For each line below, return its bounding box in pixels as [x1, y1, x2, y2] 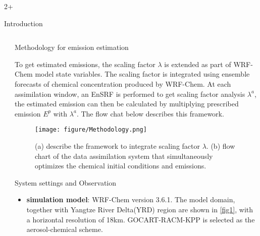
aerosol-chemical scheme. [26, 224, 103, 234]
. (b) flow [206, 141, 235, 151]
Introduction [4, 18, 43, 28]
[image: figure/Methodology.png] [35, 126, 147, 134]
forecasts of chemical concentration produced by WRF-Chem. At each [15, 78, 231, 89]
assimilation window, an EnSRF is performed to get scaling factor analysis [15, 88, 245, 99]
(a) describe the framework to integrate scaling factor [35, 141, 200, 151]
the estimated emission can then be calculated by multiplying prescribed [15, 98, 239, 109]
